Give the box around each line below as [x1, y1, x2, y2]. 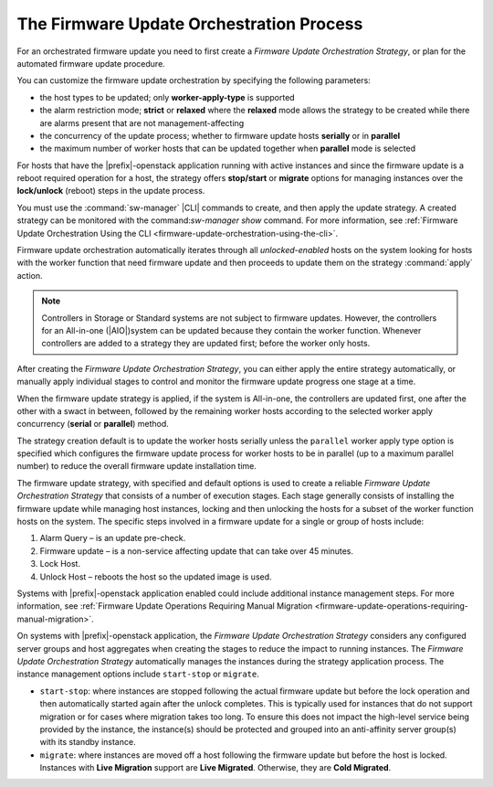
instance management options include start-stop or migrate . [16, 668, 259, 680]
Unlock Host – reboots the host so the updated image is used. [39, 571, 273, 582]
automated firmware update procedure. [16, 58, 166, 69]
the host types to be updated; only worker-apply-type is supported [39, 91, 296, 102]
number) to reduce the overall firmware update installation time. [16, 461, 257, 472]
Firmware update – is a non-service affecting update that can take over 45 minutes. [39, 545, 353, 557]
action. [16, 270, 43, 281]
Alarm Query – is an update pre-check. [39, 533, 186, 544]
